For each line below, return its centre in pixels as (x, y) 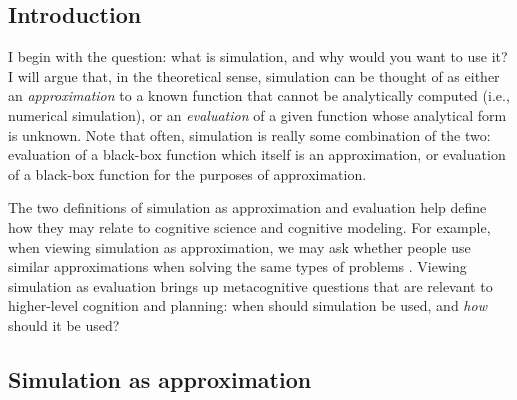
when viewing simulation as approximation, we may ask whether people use (239, 246)
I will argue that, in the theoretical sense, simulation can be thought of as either (254, 75)
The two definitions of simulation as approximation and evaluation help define (247, 207)
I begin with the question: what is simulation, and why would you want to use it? (258, 56)
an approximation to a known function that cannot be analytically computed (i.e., (259, 95)
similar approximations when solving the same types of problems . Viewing (237, 266)
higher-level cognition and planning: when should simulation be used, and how (247, 305)
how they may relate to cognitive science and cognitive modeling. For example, (249, 226)
